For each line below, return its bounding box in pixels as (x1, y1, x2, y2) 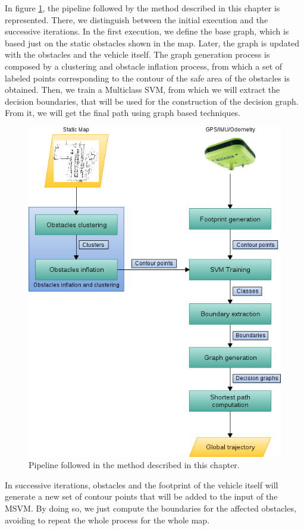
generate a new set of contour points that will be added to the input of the (5, 490, 278, 503)
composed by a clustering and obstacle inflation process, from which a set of (5, 59, 283, 72)
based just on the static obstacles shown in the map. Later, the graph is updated (5, 36, 300, 49)
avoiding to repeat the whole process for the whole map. (5, 513, 210, 526)
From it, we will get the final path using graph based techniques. (5, 106, 241, 119)
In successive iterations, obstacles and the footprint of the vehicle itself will (5, 478, 278, 491)
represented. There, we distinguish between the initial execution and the (5, 13, 268, 26)
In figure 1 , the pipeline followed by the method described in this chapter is (5, 2, 280, 14)
